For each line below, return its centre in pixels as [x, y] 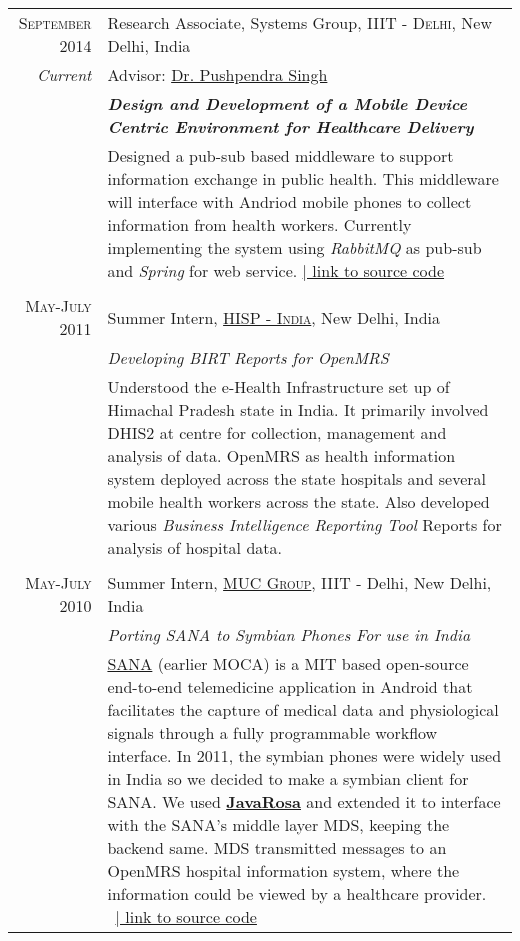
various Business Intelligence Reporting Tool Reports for [304, 524]
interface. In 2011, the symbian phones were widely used [304, 755]
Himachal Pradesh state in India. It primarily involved [298, 409]
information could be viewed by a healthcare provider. [297, 893]
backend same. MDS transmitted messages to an [277, 847]
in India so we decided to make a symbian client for [288, 778]
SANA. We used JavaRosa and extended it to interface [304, 801]
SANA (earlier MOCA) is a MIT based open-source [288, 663]
